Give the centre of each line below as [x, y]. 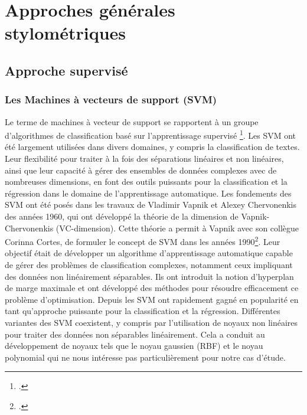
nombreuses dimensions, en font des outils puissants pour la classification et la [146, 182]
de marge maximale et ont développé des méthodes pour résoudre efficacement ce [152, 288]
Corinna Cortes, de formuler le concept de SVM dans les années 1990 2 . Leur [143, 241]
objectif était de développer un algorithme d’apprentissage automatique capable [149, 253]
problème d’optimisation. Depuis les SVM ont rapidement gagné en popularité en [152, 299]
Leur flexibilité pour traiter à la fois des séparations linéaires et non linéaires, [144, 158]
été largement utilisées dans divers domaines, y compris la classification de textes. [152, 147]
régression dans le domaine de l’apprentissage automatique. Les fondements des [148, 193]
